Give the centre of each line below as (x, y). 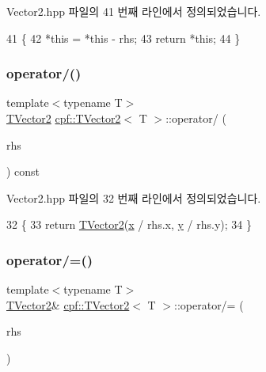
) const (23, 171)
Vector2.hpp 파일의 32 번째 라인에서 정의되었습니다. (134, 197)
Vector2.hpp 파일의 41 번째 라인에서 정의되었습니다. (134, 11)
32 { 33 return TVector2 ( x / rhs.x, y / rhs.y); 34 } (129, 224)
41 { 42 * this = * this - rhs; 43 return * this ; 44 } (123, 38)
